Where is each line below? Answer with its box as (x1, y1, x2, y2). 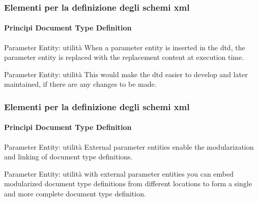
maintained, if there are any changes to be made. (4, 79, 157, 89)
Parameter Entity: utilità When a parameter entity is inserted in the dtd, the (4, 42, 245, 52)
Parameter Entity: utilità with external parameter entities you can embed (4, 168, 234, 179)
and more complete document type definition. (4, 188, 146, 199)
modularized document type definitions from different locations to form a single (4, 178, 252, 189)
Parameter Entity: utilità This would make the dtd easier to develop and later (4, 69, 248, 79)
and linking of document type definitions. (4, 151, 133, 162)
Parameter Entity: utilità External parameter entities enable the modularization (4, 141, 254, 152)
